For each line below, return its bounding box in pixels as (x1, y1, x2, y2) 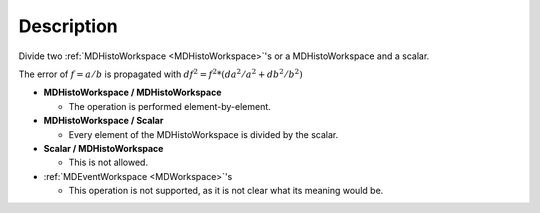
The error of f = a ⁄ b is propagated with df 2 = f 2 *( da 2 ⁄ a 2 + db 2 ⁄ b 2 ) (18, 67, 304, 80)
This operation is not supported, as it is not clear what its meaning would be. (68, 185, 384, 197)
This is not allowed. (68, 156, 149, 169)
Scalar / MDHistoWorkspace (43, 142, 164, 154)
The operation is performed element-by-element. (68, 100, 272, 112)
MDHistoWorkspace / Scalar (43, 115, 164, 127)
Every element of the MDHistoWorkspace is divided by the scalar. (68, 128, 339, 140)
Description (18, 15, 119, 37)
